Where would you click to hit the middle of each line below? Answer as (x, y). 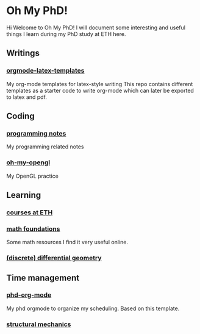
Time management (43, 278)
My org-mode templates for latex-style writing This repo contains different (100, 84)
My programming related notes (45, 147)
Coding (20, 116)
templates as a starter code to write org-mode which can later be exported (100, 90)
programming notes (36, 133)
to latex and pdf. (27, 97)
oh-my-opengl (28, 162)
